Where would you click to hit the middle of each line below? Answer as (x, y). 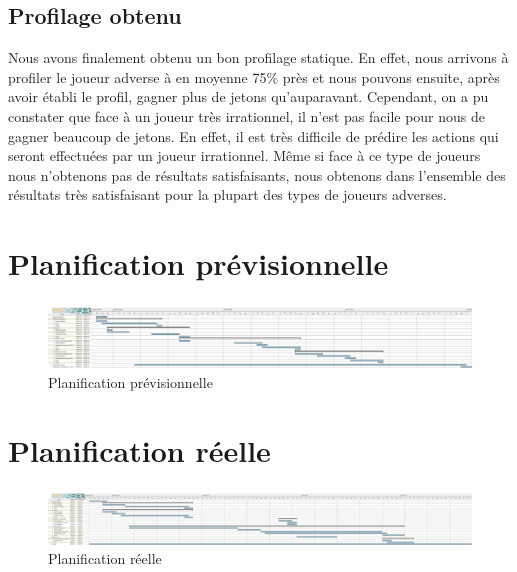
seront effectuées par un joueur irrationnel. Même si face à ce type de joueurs (244, 155)
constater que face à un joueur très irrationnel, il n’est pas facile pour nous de (247, 115)
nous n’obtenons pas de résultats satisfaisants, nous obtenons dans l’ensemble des (257, 174)
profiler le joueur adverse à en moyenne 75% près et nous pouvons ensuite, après (254, 76)
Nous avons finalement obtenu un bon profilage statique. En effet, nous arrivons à (258, 57)
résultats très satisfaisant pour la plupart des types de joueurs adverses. (227, 194)
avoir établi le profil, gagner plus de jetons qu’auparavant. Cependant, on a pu (248, 96)
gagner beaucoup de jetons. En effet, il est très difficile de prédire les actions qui (253, 135)
